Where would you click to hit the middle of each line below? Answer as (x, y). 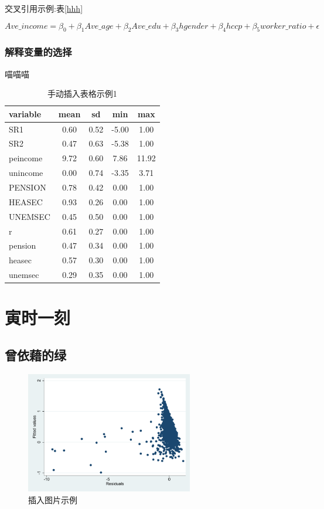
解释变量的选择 (38, 52)
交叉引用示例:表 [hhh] (44, 8)
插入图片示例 (53, 499)
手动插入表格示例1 (82, 94)
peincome (26, 158)
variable (25, 113)
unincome (26, 173)
